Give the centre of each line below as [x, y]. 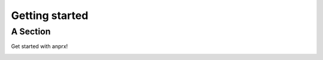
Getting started [50, 15]
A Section [31, 31]
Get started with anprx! [39, 46]
